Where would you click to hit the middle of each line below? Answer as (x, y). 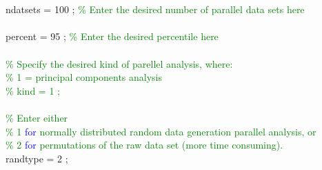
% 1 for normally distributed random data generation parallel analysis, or (161, 131)
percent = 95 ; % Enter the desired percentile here (112, 36)
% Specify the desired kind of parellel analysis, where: (119, 63)
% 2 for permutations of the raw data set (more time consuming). (144, 145)
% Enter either (37, 117)
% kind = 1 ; (33, 90)
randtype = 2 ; (37, 158)
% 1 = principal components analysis (84, 77)
